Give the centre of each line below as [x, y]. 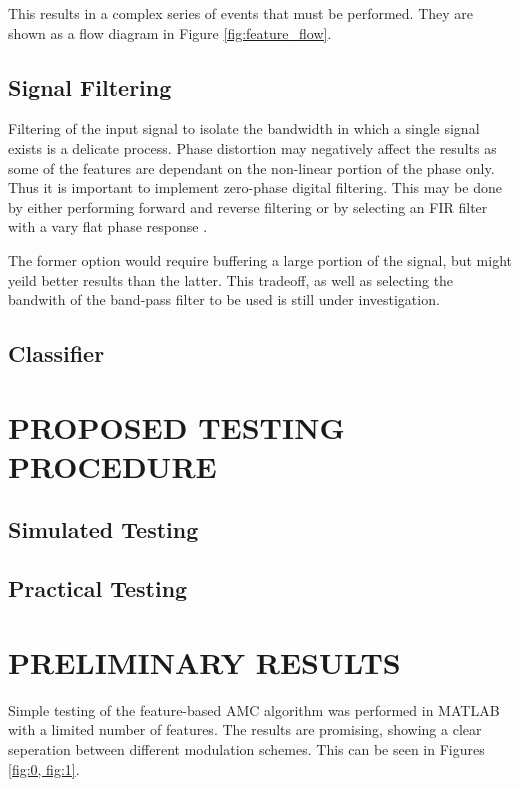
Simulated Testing [103, 529]
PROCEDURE [112, 465]
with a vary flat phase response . [108, 226]
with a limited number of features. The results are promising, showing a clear [245, 729]
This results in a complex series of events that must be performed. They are [241, 13]
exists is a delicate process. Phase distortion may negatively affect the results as [252, 147]
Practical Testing [98, 588]
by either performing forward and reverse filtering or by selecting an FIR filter [248, 206]
